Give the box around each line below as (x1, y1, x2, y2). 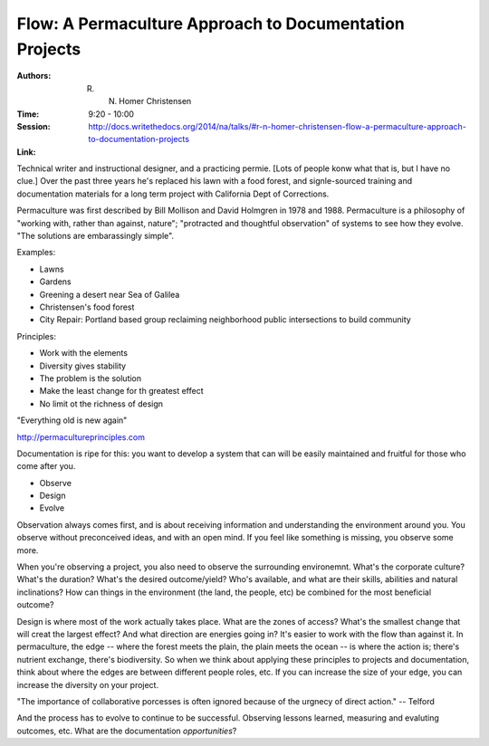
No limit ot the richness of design (39, 398, 163, 409)
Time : (16, 109, 40, 120)
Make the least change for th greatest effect (39, 386, 204, 397)
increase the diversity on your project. (16, 679, 158, 690)
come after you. (16, 461, 76, 472)
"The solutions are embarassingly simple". (16, 231, 175, 242)
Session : (16, 120, 51, 131)
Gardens (39, 276, 72, 287)
